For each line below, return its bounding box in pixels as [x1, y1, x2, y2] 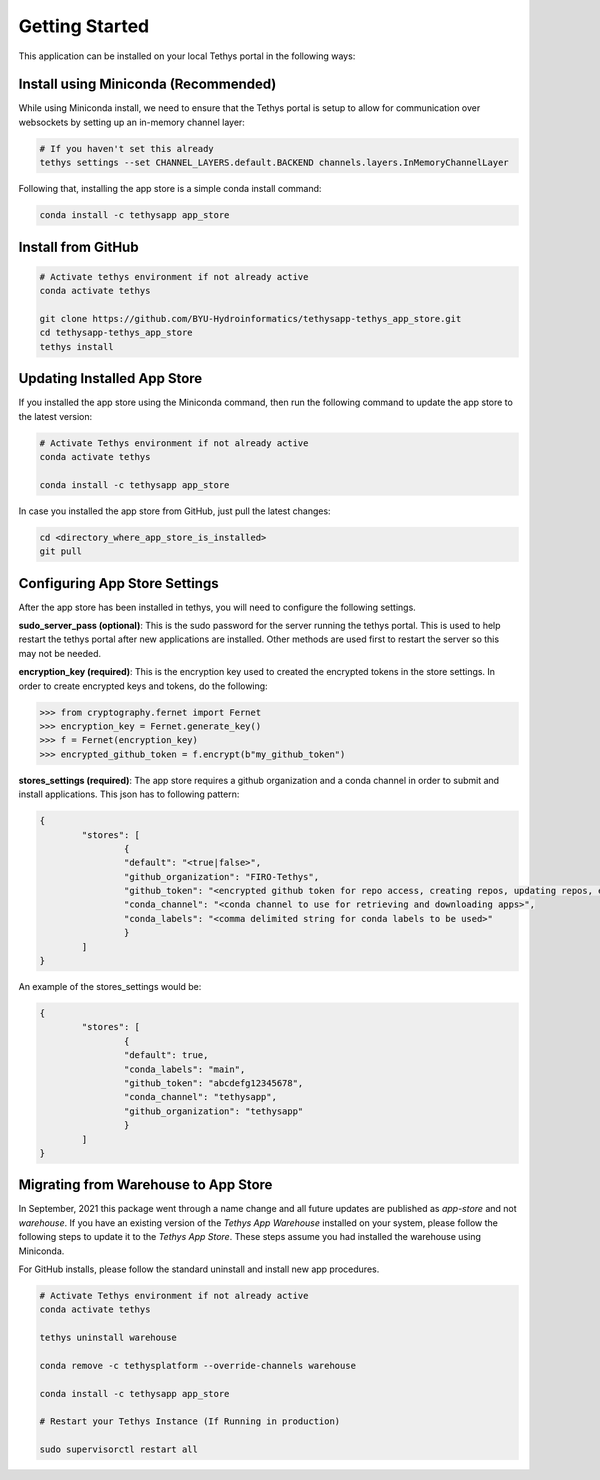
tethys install [39, 341, 114, 352]
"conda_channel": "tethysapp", [123, 1091, 277, 1103]
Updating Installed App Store [18, 370, 203, 387]
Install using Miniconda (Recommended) [18, 76, 277, 93]
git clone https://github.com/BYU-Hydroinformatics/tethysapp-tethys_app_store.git [39, 313, 462, 324]
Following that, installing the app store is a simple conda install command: [18, 183, 322, 195]
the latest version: [18, 410, 93, 422]
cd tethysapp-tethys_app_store [39, 327, 194, 339]
